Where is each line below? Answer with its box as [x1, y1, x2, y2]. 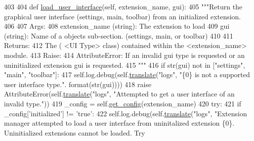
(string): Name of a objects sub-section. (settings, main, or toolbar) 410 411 [4, 30, 233, 41]
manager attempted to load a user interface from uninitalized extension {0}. [4, 118, 235, 128]
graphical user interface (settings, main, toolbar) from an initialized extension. [4, 11, 241, 21]
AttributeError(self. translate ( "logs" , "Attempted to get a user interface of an [4, 89, 235, 99]
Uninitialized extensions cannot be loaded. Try [4, 127, 145, 138]
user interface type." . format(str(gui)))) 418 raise [4, 79, 152, 89]
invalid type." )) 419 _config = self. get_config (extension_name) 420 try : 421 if [4, 98, 241, 108]
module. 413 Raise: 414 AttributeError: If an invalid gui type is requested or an [4, 49, 245, 60]
